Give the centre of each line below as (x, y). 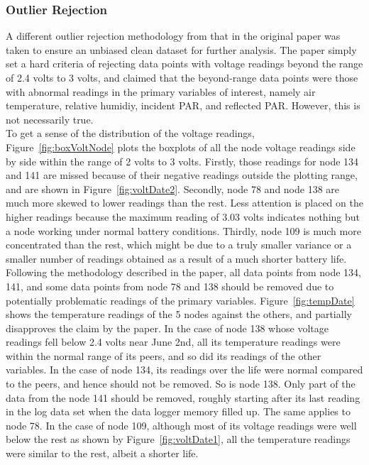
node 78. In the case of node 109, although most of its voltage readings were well (181, 425)
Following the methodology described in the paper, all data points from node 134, (184, 272)
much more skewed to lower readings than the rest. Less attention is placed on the (184, 203)
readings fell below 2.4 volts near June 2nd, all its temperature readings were (173, 342)
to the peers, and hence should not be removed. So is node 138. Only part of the (181, 384)
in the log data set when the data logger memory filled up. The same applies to (178, 411)
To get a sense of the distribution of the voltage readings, (130, 133)
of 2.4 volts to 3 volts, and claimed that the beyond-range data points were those (182, 77)
